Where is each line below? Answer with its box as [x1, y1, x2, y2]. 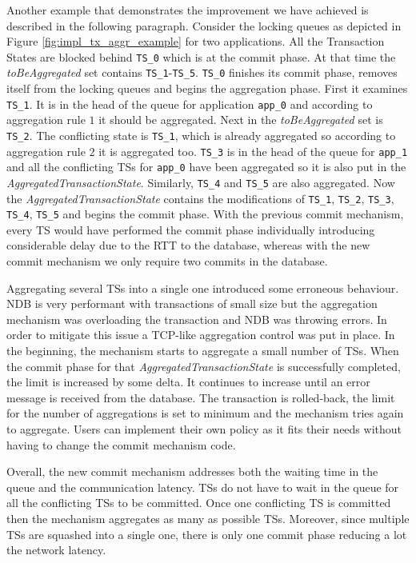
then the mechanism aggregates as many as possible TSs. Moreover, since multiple [6, 509, 410, 526]
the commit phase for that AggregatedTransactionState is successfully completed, [6, 357, 401, 374]
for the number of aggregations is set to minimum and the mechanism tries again [6, 405, 404, 421]
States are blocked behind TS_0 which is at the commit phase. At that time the [6, 48, 396, 65]
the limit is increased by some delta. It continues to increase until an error [6, 373, 370, 390]
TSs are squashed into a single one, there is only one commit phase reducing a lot [6, 525, 407, 542]
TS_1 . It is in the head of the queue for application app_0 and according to [6, 95, 373, 112]
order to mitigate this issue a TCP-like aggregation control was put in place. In [6, 326, 395, 343]
